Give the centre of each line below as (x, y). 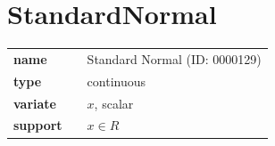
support (38, 125)
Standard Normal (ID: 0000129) (174, 58)
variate (35, 103)
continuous (117, 81)
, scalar (114, 103)
